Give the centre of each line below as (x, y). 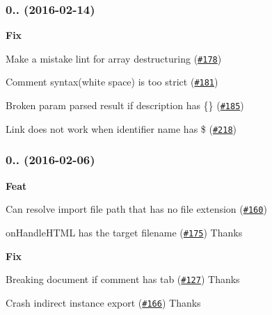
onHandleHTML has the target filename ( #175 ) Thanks (124, 232)
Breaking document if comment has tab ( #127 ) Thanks (123, 279)
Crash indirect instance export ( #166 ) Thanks (103, 302)
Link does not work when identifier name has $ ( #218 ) (121, 128)
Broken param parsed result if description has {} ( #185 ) (125, 105)
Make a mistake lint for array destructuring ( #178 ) (114, 58)
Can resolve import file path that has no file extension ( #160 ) (136, 209)
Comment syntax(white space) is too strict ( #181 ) (112, 82)
